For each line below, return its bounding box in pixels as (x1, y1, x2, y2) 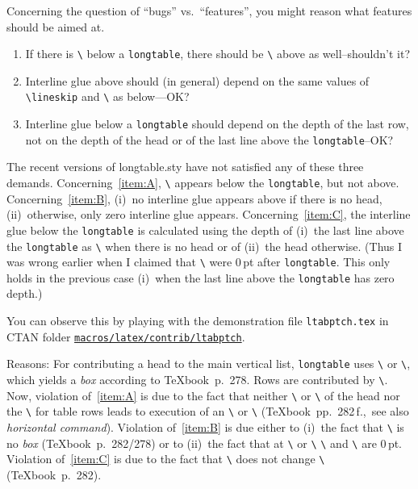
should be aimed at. (6, 18, 105, 35)
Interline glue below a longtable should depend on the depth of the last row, (25, 115, 409, 132)
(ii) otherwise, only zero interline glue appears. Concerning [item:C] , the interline (6, 206, 411, 223)
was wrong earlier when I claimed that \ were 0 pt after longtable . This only (6, 253, 391, 270)
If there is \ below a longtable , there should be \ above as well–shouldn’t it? (25, 45, 411, 62)
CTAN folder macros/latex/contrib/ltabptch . (6, 328, 245, 345)
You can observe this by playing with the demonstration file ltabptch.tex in (6, 312, 389, 329)
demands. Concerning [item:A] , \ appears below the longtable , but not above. (6, 174, 399, 190)
